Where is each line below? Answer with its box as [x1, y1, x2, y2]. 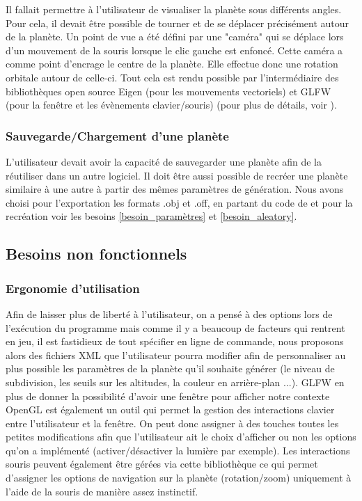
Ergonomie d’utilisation [6, 279, 140, 296]
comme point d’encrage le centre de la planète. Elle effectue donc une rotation [6, 56, 338, 71]
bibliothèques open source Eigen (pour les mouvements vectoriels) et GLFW [6, 83, 331, 98]
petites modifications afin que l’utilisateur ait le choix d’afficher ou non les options [6, 429, 356, 444]
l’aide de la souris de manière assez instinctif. [6, 484, 198, 498]
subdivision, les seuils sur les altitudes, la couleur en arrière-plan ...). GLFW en [6, 374, 345, 389]
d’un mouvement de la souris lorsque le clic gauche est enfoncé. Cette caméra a [6, 42, 343, 57]
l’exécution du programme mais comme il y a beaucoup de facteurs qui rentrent [6, 320, 345, 335]
